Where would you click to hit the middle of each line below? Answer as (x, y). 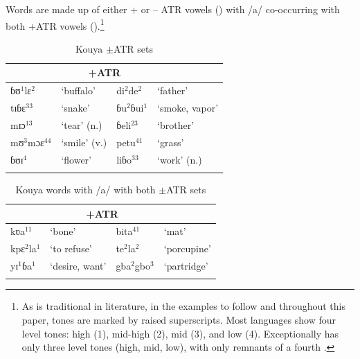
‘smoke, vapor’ (188, 108)
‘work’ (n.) (180, 159)
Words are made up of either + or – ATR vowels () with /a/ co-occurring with (173, 9)
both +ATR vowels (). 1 (55, 24)
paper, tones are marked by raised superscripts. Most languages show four (179, 320)
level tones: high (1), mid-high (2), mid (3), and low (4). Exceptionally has (180, 333)
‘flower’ (76, 159)
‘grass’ (171, 142)
